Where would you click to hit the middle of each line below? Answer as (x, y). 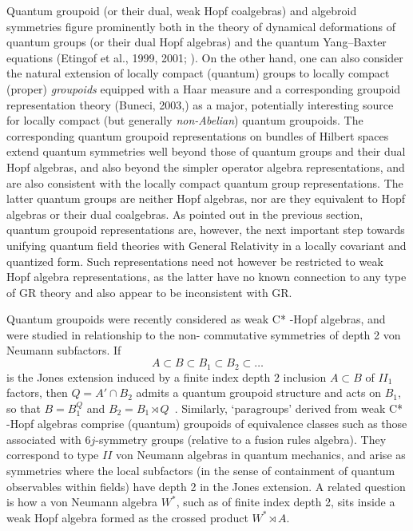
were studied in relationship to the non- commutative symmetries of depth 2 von (204, 334)
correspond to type (53, 455)
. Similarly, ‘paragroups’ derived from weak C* (289, 408)
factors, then (37, 392)
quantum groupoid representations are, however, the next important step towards (206, 230)
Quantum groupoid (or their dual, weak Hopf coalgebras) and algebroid (182, 10)
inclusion (305, 376)
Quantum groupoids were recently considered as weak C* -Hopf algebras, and (196, 319)
